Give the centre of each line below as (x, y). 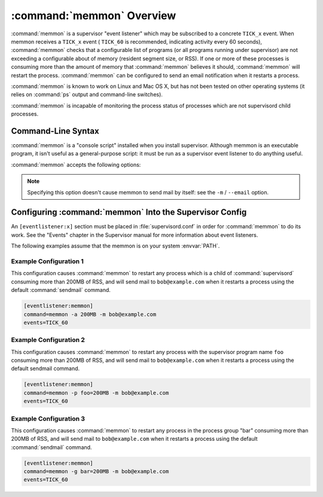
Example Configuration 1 (47, 261)
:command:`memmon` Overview (94, 16)
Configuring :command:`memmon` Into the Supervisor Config (129, 212)
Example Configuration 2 (48, 340)
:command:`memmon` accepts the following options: (76, 164)
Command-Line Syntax (55, 131)
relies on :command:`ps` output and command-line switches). (87, 94)
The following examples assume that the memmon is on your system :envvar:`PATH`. (115, 246)
